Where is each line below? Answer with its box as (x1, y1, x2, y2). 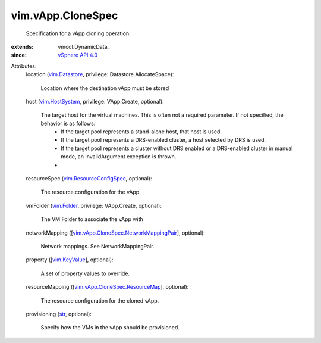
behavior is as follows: (40, 120, 96, 127)
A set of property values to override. (40, 270, 130, 277)
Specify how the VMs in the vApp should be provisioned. (40, 324, 180, 331)
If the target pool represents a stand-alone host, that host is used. (61, 128, 222, 135)
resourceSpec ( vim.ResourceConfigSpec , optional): (26, 175, 152, 182)
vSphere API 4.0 (58, 51, 98, 59)
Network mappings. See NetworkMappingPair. (40, 242, 155, 250)
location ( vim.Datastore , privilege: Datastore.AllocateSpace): (26, 71, 174, 78)
